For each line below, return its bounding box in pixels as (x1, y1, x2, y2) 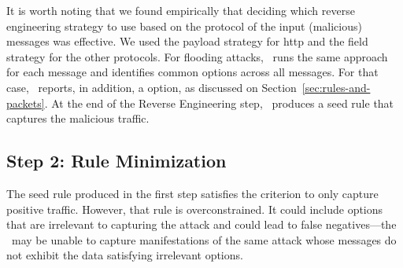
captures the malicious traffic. (6, 110, 150, 127)
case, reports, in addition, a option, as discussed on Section (6, 79, 297, 95)
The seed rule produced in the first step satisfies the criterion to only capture (6, 185, 379, 201)
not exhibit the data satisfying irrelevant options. (6, 247, 243, 263)
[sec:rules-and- (301, 79, 371, 95)
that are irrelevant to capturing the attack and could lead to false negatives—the (6, 216, 397, 233)
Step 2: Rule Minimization (6, 149, 227, 173)
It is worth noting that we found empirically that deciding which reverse (6, 2, 355, 18)
